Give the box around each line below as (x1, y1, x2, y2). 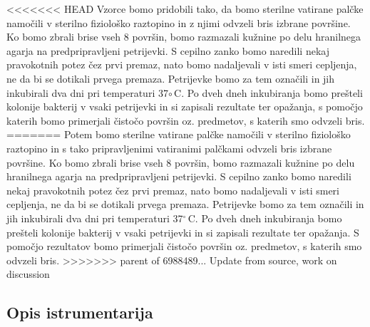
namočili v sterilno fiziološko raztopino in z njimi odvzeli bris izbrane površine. (6, 15, 351, 30)
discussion (6, 266, 50, 281)
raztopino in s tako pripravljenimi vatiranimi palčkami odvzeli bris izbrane (6, 140, 332, 155)
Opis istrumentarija (6, 301, 153, 323)
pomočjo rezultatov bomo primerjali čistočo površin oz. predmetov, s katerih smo (6, 239, 362, 254)
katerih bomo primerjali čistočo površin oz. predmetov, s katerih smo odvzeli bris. (6, 113, 365, 128)
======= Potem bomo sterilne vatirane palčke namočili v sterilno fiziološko (6, 127, 351, 142)
